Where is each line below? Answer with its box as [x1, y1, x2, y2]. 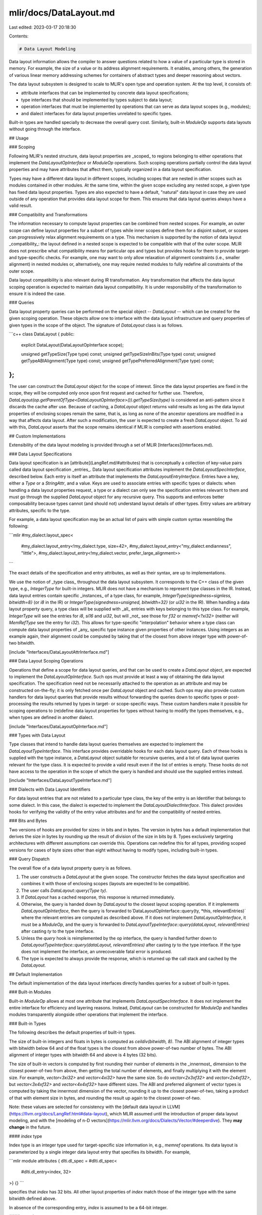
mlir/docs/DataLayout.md [9, 7, 115, 18]
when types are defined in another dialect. [9, 714, 94, 720]
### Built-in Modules [9, 989, 51, 995]
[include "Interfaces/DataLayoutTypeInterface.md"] [9, 778, 112, 783]
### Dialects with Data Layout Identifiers [9, 786, 91, 792]
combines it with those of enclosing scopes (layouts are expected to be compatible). [21, 881, 190, 886]
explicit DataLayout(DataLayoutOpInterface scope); [21, 342, 124, 348]
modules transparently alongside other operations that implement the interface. [9, 1011, 168, 1018]
